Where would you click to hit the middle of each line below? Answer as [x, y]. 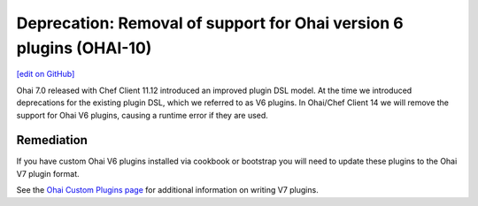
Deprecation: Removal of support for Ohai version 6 [210, 23]
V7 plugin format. [48, 173]
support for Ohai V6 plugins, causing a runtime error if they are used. [143, 115]
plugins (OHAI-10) [84, 48]
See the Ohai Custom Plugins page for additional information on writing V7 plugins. [167, 190]
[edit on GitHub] [46, 74]
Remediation [52, 140]
